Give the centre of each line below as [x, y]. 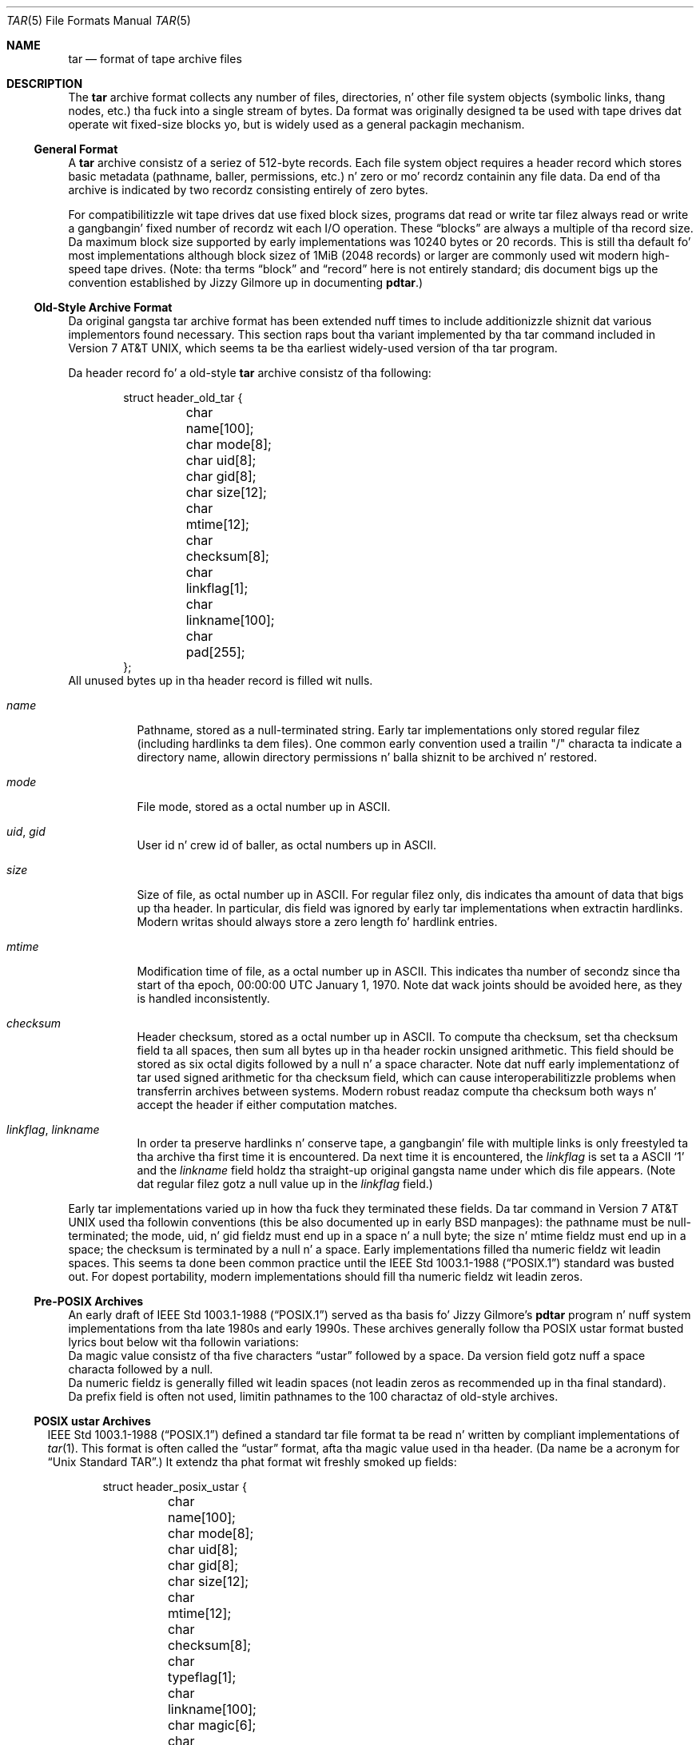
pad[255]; [215, 652]
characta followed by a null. [141, 1369]
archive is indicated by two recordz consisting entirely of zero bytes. [248, 190]
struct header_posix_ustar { [175, 1487]
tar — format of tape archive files [155, 59]
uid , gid [26, 831]
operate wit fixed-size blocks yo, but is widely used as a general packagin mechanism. [296, 124]
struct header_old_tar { [183, 397]
